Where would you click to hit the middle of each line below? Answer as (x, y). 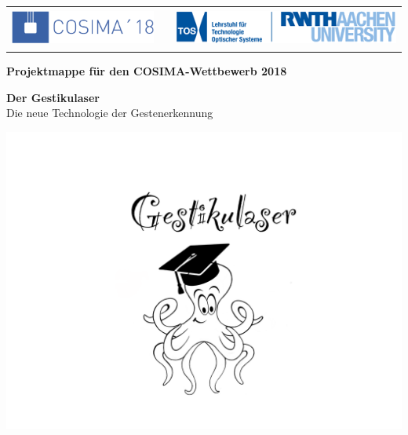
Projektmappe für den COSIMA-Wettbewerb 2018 (147, 71)
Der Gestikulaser (53, 97)
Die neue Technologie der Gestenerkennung (110, 113)
